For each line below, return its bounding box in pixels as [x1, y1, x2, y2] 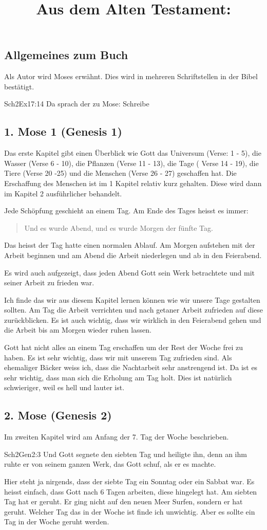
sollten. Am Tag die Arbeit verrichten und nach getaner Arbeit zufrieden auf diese [4, 304, 263, 315]
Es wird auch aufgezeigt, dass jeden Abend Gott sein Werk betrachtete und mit [4, 267, 255, 278]
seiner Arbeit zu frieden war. [4, 277, 94, 288]
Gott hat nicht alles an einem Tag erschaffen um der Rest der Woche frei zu [4, 342, 243, 353]
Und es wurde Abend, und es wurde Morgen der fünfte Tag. [24, 222, 213, 233]
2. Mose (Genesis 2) [4, 407, 112, 423]
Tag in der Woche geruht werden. [4, 516, 109, 527]
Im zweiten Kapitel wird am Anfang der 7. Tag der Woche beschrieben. [4, 431, 229, 442]
